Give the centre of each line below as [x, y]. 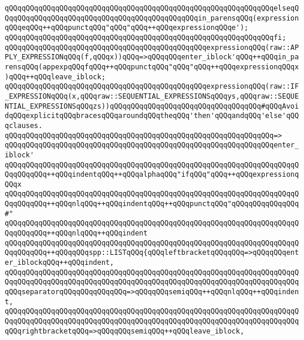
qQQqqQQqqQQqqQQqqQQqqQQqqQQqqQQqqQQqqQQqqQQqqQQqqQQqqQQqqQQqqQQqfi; [146, 37]
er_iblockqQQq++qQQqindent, [60, 263]
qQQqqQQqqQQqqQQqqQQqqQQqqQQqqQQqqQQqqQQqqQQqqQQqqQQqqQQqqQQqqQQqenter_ [152, 145]
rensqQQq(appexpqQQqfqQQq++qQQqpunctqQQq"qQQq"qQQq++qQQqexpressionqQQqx [152, 67]
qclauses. [24, 125]
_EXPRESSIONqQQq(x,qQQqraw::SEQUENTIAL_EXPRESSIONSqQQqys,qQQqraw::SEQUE [152, 96]
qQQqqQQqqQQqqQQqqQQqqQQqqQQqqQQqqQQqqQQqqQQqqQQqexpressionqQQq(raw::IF [152, 87]
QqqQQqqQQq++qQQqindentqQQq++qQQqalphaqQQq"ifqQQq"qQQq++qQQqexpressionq [152, 175]
